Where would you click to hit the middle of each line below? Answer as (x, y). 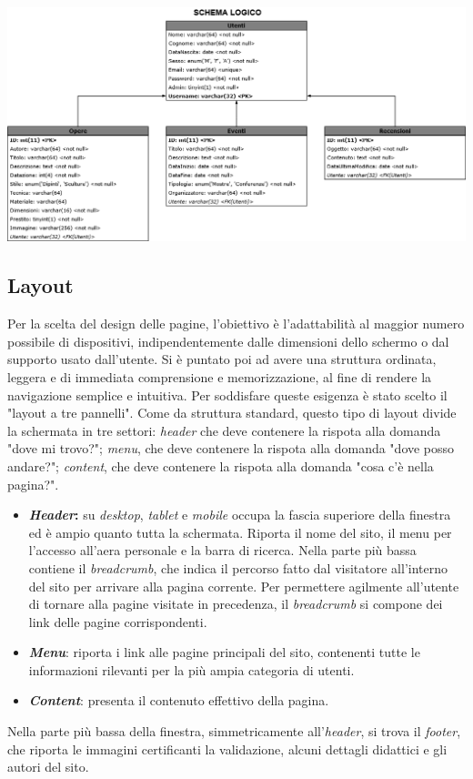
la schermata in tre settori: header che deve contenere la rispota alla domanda (224, 430)
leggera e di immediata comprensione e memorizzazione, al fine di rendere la (220, 376)
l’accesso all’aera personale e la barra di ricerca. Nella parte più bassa (222, 550)
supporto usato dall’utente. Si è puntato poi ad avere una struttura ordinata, (222, 359)
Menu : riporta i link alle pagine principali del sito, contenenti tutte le (224, 652)
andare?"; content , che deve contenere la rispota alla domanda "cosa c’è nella (221, 465)
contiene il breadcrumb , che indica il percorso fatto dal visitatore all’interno (238, 567)
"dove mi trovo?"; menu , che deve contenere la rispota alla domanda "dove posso (231, 448)
